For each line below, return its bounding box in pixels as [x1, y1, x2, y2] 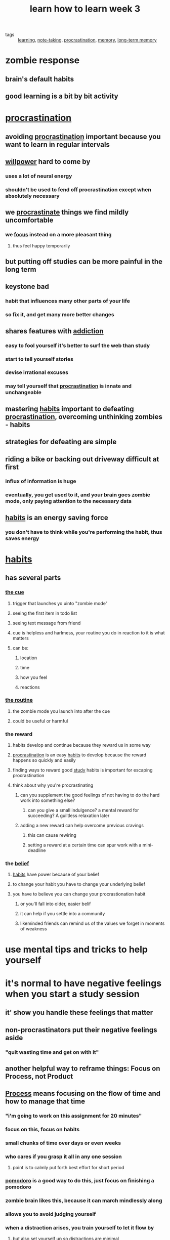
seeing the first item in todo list [12, 610, 77, 616]
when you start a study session [5, 988, 140, 1000]
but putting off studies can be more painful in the [5, 258, 163, 266]
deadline [27, 847, 46, 853]
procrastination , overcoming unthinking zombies [5, 412, 163, 421]
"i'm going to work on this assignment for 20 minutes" [5, 1113, 142, 1120]
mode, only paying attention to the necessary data [5, 498, 132, 505]
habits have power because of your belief [12, 871, 100, 878]
